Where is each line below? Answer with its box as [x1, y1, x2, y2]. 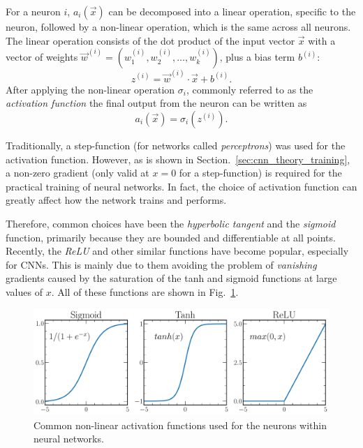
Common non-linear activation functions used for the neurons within [34, 417, 327, 432]
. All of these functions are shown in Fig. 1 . [51, 284, 239, 299]
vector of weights [6, 50, 78, 64]
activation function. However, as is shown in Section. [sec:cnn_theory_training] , [6, 151, 350, 166]
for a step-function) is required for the [179, 165, 342, 180]
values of [6, 284, 43, 299]
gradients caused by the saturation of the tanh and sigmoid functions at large [6, 271, 337, 285]
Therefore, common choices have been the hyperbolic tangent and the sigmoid [6, 216, 336, 230]
